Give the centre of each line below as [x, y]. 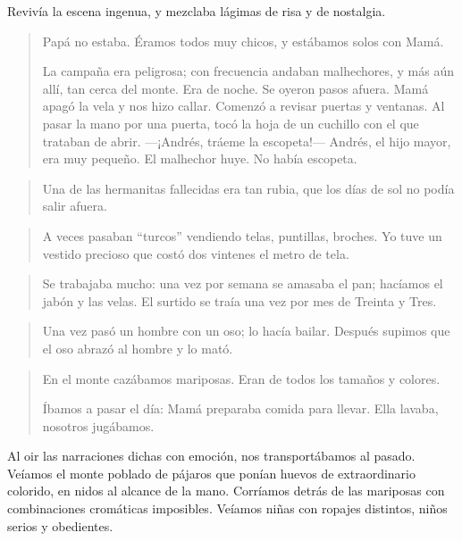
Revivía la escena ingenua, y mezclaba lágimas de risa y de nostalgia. [197, 11]
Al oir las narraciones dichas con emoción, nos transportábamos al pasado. [211, 456]
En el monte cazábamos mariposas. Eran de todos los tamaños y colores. [241, 378]
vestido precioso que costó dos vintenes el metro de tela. [196, 253]
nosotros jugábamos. [98, 425]
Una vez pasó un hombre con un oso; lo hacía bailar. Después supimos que [246, 331]
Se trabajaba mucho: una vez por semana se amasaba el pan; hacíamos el [243, 283]
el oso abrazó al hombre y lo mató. [138, 348]
